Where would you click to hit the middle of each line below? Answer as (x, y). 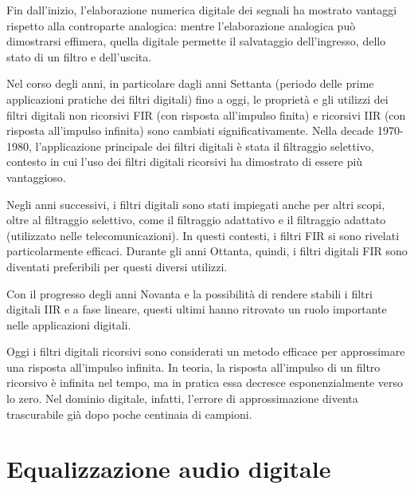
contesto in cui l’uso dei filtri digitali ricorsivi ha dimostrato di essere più (185, 162)
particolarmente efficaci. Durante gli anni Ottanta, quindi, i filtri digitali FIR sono (207, 251)
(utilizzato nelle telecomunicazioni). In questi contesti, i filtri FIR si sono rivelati (203, 235)
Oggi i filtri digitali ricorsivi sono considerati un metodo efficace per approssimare (206, 351)
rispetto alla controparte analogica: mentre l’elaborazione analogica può (181, 25)
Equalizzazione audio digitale (169, 469)
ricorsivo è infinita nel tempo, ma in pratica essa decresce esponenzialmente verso (205, 383)
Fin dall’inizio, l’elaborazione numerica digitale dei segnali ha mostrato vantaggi (202, 10)
